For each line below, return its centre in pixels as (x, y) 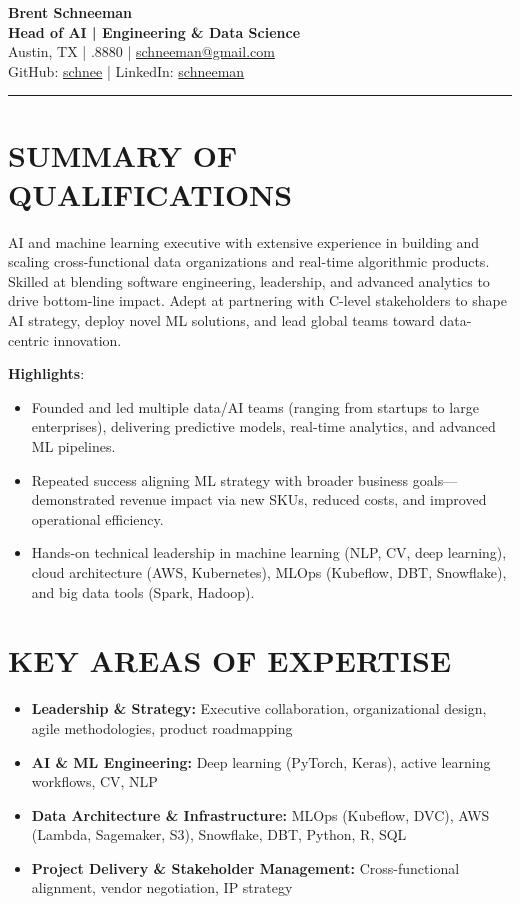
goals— (435, 479)
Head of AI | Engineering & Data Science (154, 31)
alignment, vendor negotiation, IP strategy (162, 887)
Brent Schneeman (70, 12)
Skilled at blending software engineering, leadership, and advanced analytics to (249, 280)
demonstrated (73, 499)
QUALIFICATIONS (150, 193)
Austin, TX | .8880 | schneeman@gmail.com (141, 51)
